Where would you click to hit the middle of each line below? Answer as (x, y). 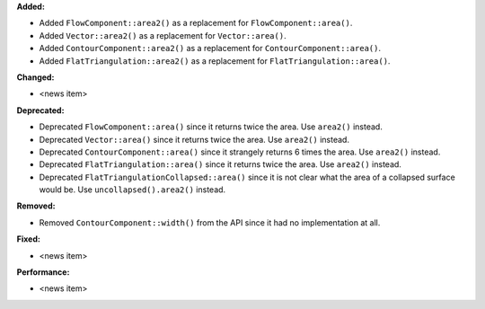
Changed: (35, 77)
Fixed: (28, 239)
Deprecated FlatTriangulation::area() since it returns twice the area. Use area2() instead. (220, 164)
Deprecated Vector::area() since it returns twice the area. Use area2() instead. (194, 139)
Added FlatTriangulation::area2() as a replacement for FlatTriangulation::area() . (215, 61)
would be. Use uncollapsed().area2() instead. (132, 190)
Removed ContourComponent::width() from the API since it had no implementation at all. (210, 222)
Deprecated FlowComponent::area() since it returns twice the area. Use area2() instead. (211, 127)
